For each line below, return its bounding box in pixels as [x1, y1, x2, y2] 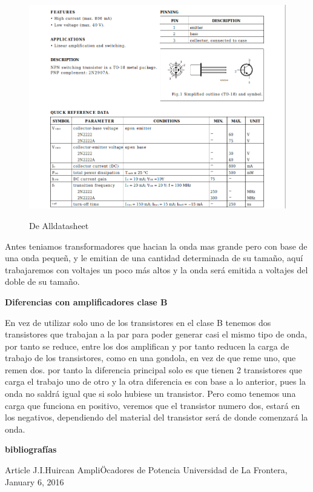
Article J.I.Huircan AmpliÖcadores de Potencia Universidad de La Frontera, [5, 464, 288, 476]
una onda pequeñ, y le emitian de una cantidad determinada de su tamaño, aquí [5, 251, 303, 264]
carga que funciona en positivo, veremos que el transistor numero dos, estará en [5, 399, 300, 411]
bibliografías [5, 443, 57, 456]
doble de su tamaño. [5, 275, 80, 288]
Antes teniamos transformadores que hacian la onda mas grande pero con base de [5, 239, 308, 252]
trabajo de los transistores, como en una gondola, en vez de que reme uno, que [5, 351, 296, 364]
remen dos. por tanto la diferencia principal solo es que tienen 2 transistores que [5, 363, 303, 376]
